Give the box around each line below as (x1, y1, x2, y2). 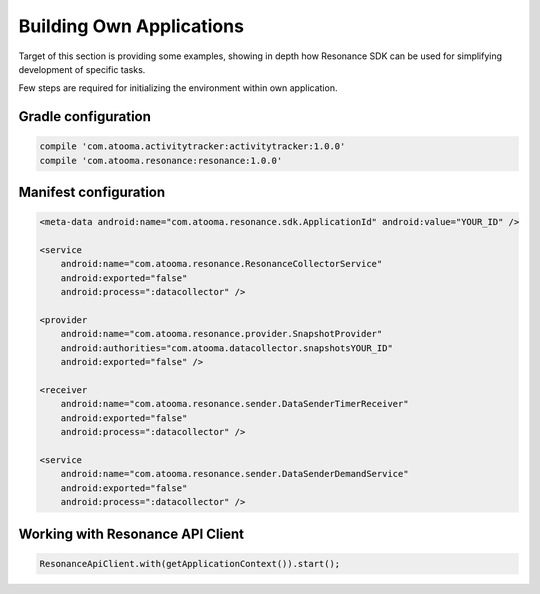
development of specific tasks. (18, 63, 146, 75)
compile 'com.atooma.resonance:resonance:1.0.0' (39, 155, 283, 166)
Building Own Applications (18, 15, 245, 37)
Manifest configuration (18, 184, 166, 201)
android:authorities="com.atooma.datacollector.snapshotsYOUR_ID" (60, 342, 394, 354)
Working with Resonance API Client (18, 525, 245, 542)
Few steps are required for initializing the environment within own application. (18, 82, 338, 94)
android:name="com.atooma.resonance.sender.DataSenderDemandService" (60, 468, 409, 480)
